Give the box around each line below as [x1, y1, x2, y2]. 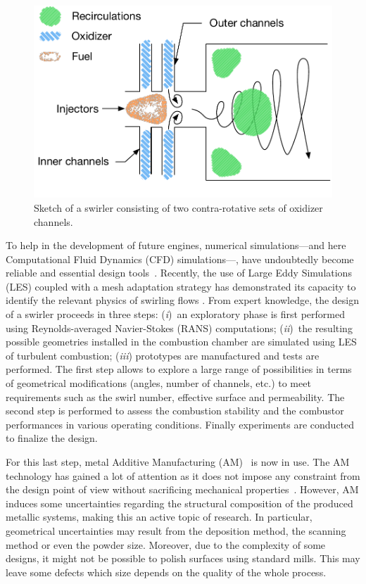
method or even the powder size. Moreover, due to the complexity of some [6, 537, 326, 552]
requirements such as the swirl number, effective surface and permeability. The [6, 389, 345, 404]
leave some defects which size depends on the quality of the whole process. [6, 564, 327, 579]
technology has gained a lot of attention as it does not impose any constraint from [6, 468, 360, 483]
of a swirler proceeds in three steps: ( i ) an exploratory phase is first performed [6, 307, 345, 322]
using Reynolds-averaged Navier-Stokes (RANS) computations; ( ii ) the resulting [6, 320, 353, 335]
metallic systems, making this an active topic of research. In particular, [6, 509, 313, 524]
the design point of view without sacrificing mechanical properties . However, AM [6, 482, 359, 497]
